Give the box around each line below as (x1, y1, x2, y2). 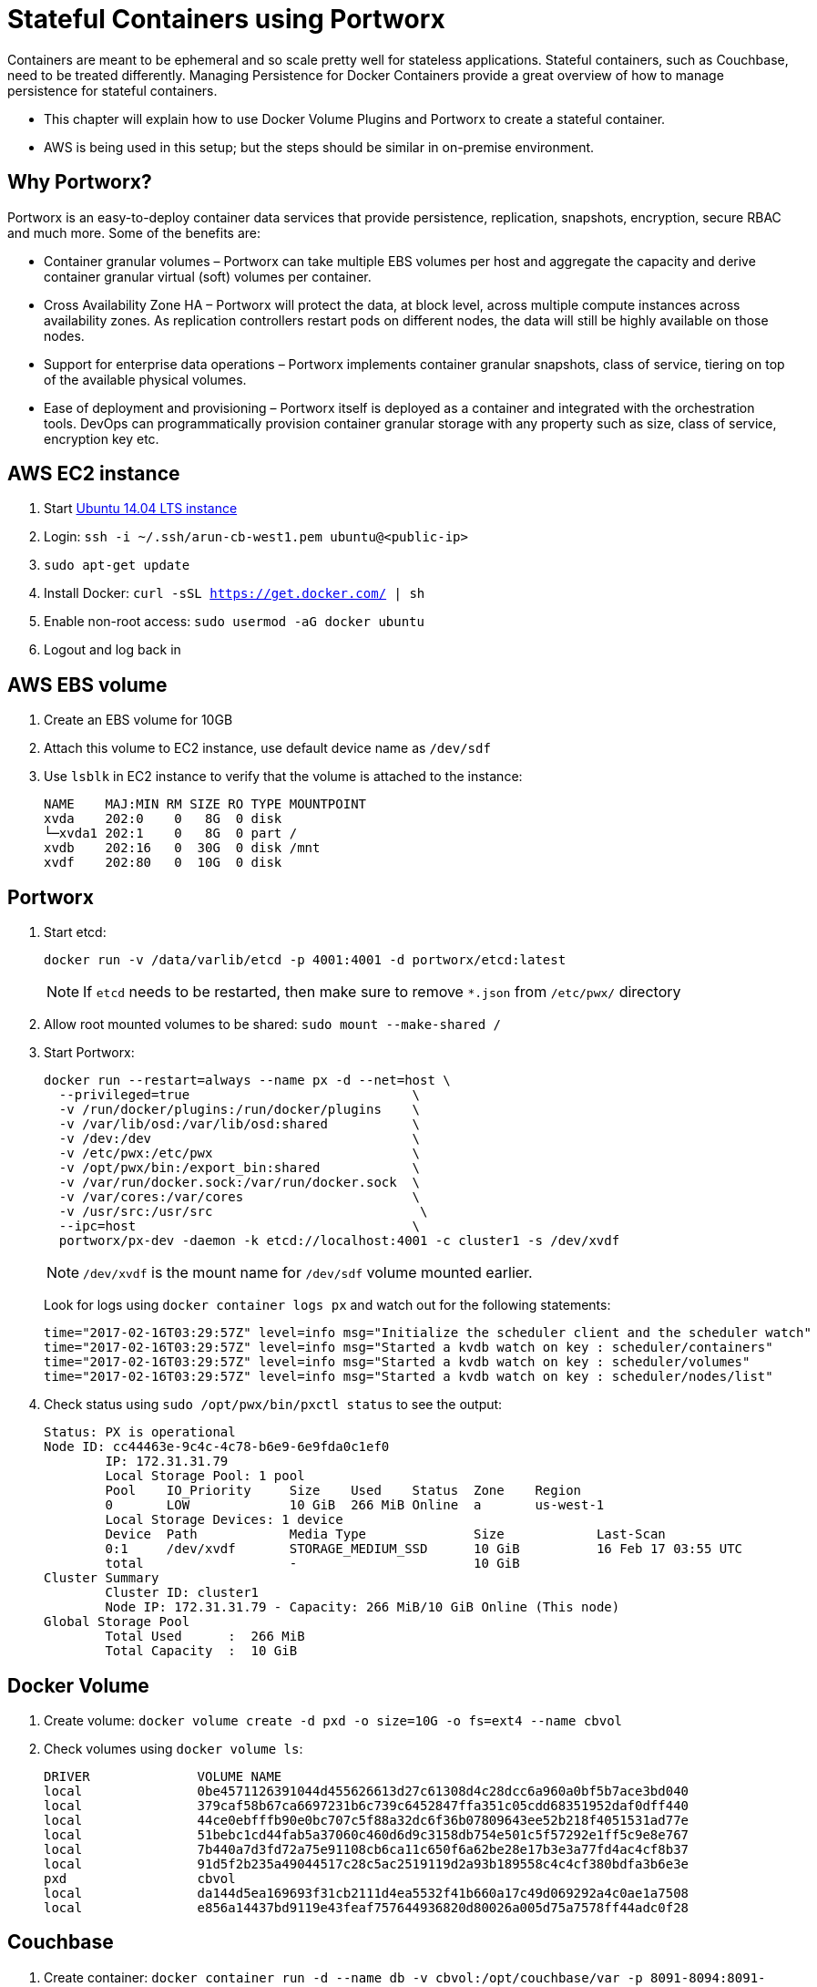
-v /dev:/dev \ (58, 1131, 421, 1147)
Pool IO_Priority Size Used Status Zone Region (105, 1483, 582, 1498)
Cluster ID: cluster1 (105, 1585, 260, 1601)
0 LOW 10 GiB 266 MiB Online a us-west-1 (105, 1498, 605, 1513)
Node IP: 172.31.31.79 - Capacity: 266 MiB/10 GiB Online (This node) (105, 1600, 620, 1615)
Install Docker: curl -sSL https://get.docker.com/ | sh (44, 585, 425, 602)
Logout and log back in (44, 642, 181, 658)
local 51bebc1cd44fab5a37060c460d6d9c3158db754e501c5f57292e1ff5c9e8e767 (44, 1827, 689, 1842)
